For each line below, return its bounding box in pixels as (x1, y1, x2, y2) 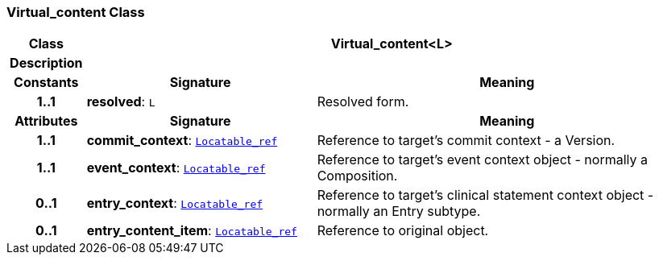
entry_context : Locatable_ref (86, 195, 263, 212)
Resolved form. (317, 93, 409, 110)
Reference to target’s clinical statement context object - (317, 187, 654, 204)
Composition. (317, 168, 398, 184)
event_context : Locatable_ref (86, 159, 266, 176)
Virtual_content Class (6, 4, 145, 20)
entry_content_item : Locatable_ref (86, 222, 297, 239)
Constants (14, 74, 79, 91)
